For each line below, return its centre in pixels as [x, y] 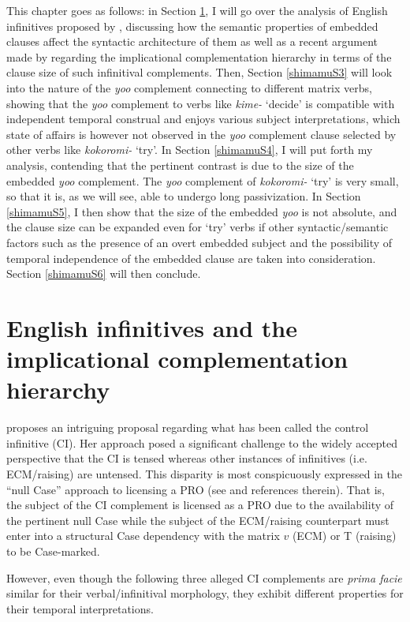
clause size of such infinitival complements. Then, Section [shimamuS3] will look [199, 72]
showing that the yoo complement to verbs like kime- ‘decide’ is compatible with [201, 103]
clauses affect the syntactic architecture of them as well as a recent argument [192, 41]
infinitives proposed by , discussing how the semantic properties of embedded [192, 26]
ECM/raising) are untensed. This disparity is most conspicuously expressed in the [205, 473]
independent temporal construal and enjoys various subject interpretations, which [203, 119]
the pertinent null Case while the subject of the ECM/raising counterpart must [198, 520]
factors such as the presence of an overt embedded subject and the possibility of [199, 242]
